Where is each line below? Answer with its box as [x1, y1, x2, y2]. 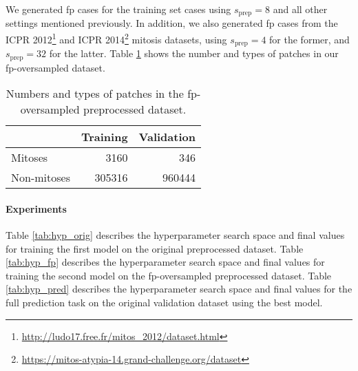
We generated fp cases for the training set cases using [6, 2, 231, 16]
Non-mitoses [11, 169, 70, 186]
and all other [273, 2, 328, 16]
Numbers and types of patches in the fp [6, 85, 197, 102]
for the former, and [269, 32, 350, 46]
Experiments [6, 201, 67, 215]
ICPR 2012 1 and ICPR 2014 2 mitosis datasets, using [6, 30, 227, 46]
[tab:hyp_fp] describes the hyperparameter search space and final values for [6, 255, 325, 269]
